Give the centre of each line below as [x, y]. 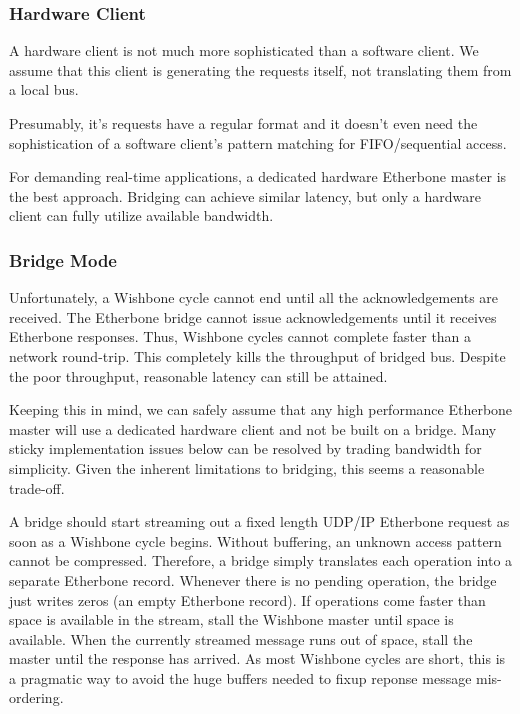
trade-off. [37, 487]
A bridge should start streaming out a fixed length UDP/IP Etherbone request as [259, 521]
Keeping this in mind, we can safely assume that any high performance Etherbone [261, 409]
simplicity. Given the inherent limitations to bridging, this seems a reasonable [247, 467]
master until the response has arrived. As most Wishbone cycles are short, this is [257, 658]
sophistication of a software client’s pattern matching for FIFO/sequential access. [258, 142]
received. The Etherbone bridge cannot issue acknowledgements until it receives [253, 316]
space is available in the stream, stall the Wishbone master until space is [231, 619]
